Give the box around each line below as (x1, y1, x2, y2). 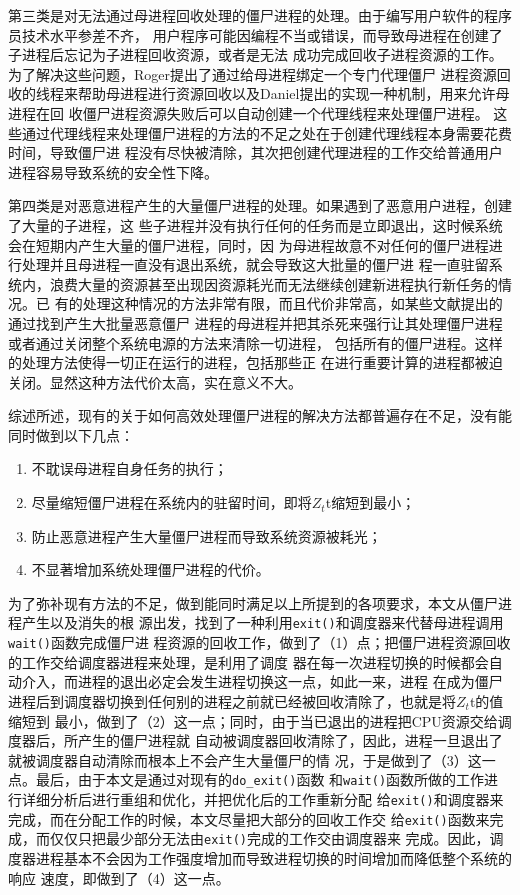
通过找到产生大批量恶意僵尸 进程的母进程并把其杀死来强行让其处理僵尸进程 (8, 312, 503, 333)
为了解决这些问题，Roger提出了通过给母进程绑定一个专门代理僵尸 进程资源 (8, 63, 497, 84)
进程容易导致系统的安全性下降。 (8, 161, 218, 182)
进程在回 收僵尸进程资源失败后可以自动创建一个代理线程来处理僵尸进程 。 (8, 102, 489, 123)
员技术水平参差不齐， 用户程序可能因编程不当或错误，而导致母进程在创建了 (8, 24, 503, 45)
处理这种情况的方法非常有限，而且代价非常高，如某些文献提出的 (82, 293, 503, 314)
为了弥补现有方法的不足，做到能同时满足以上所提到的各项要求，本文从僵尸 (8, 592, 498, 613)
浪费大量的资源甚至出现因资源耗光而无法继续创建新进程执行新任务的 (49, 273, 498, 294)
